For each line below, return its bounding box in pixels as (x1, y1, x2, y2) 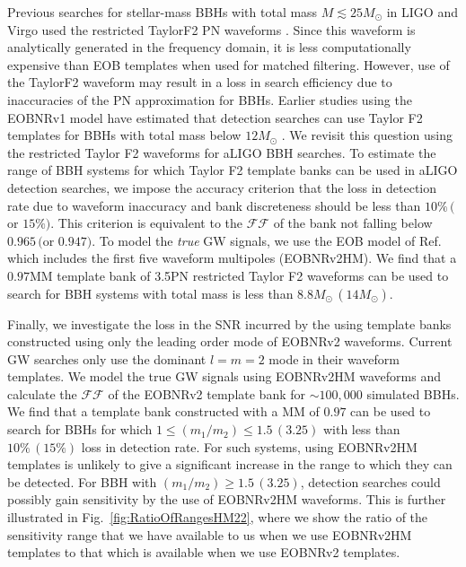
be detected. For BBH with (7, 472, 157, 491)
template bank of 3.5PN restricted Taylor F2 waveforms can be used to (57, 266, 449, 284)
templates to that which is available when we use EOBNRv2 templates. (7, 543, 400, 562)
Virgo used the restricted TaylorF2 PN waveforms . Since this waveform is (7, 20, 416, 39)
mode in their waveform (268, 349, 400, 368)
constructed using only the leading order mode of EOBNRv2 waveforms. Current (7, 332, 453, 351)
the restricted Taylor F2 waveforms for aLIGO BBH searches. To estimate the (7, 143, 436, 161)
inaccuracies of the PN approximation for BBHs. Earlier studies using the (7, 90, 412, 109)
